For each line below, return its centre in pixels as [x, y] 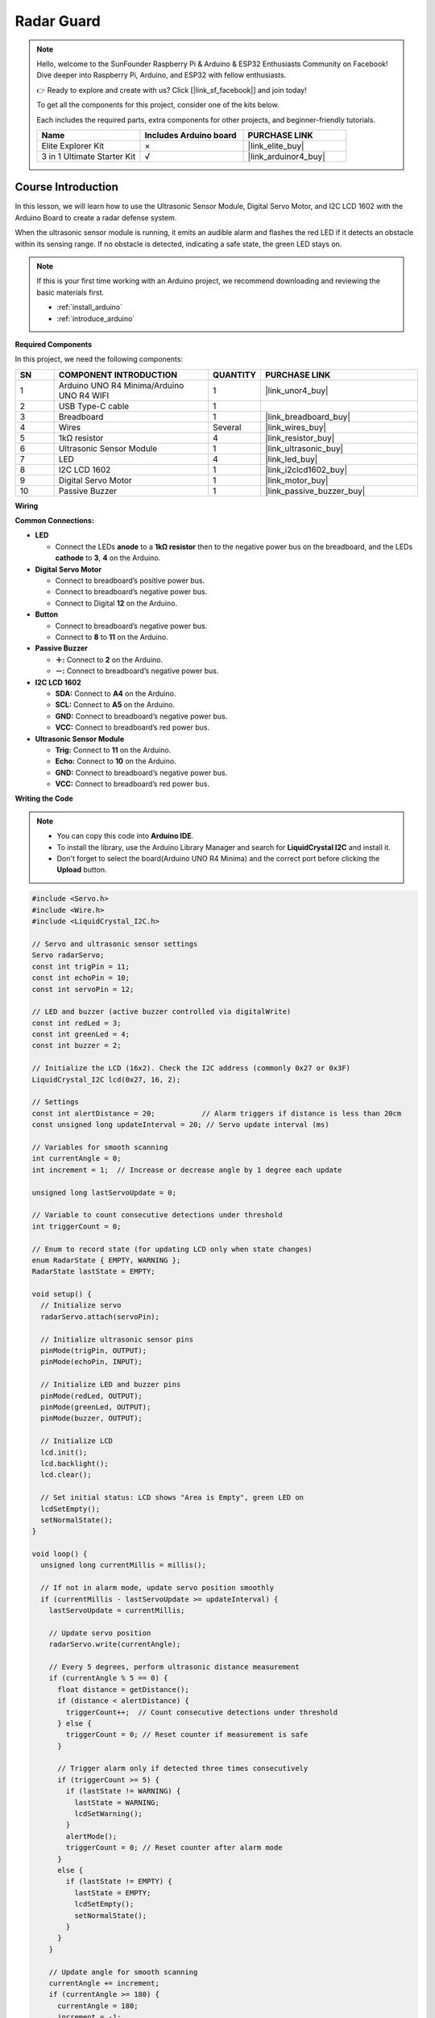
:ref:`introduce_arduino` [96, 318]
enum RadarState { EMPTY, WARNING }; [106, 1260]
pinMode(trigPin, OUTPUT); [94, 1351]
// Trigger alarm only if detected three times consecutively [183, 1769]
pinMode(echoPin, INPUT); [91, 1362]
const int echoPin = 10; [81, 978]
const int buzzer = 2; [77, 1046]
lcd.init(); [64, 1452]
